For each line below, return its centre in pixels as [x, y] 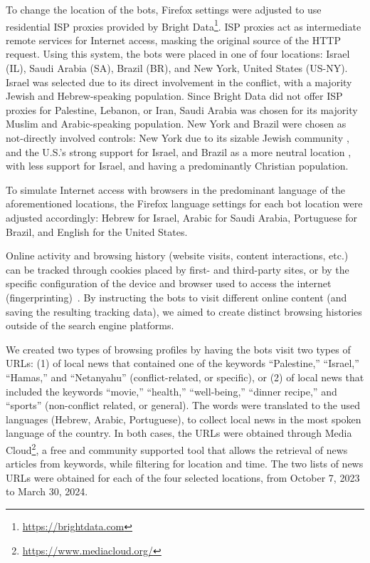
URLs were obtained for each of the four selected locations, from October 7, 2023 [183, 477]
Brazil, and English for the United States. [97, 231]
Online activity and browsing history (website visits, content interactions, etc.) [177, 255]
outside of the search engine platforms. [90, 325]
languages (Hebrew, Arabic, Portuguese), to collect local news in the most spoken [184, 419]
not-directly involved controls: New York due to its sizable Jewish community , [178, 138]
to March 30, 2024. [47, 491]
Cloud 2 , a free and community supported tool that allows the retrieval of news [177, 448]
